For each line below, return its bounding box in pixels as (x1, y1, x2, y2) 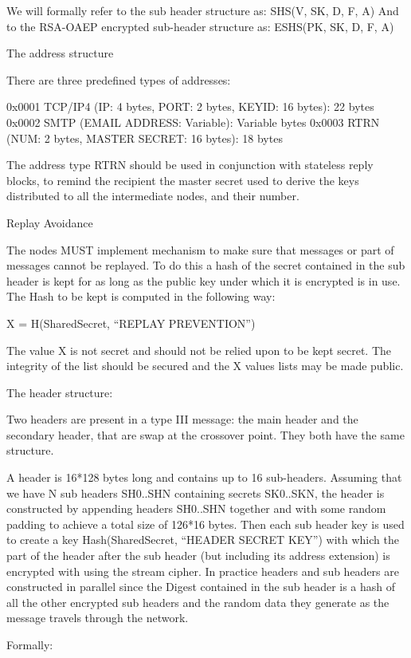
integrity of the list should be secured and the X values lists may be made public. (6, 357, 404, 374)
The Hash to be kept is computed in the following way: (6, 288, 276, 305)
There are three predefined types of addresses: (6, 71, 231, 88)
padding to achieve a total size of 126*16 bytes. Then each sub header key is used (6, 515, 405, 532)
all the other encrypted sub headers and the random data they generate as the (6, 593, 389, 610)
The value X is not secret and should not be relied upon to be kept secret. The (6, 341, 391, 358)
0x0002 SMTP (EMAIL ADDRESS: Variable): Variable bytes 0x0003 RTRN (6, 113, 380, 130)
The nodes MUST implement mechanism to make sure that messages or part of (6, 241, 394, 258)
